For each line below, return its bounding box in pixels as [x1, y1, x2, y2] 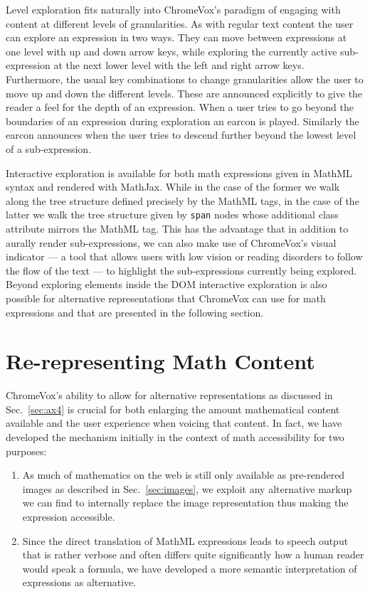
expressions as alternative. [22, 575, 137, 590]
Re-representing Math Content [6, 346, 315, 376]
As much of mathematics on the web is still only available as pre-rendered [22, 467, 345, 482]
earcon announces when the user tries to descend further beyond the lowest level [6, 127, 356, 142]
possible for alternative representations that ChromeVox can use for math [6, 290, 326, 305]
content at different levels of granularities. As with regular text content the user [6, 16, 354, 31]
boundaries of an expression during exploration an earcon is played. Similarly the [6, 113, 359, 128]
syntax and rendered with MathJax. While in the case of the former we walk [6, 179, 340, 194]
